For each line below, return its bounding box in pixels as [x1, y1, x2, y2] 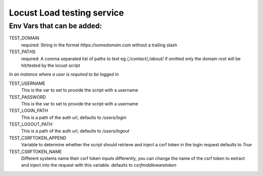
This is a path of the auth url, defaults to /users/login [21, 115, 127, 120]
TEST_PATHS [9, 49, 36, 55]
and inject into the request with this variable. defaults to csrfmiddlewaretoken [21, 162, 177, 168]
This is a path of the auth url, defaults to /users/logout [21, 128, 130, 134]
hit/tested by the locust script [21, 62, 80, 68]
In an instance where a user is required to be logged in [9, 71, 119, 78]
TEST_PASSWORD [9, 94, 46, 100]
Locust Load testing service [9, 7, 124, 18]
